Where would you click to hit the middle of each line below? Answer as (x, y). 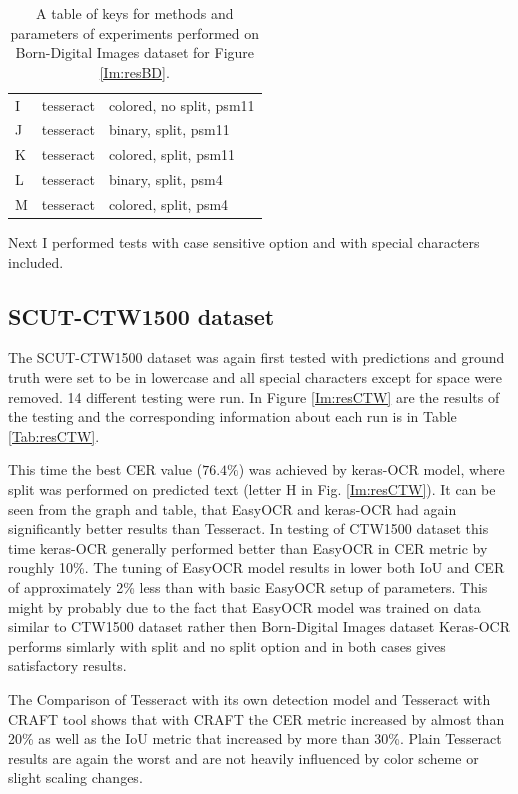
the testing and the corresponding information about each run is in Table (232, 416)
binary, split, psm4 (165, 179)
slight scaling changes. (75, 777)
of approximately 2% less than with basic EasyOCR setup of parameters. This (248, 587)
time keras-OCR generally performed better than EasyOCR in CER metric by (248, 547)
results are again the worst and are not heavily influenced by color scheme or (243, 757)
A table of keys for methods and (135, 13)
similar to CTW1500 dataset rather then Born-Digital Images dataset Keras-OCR (259, 626)
